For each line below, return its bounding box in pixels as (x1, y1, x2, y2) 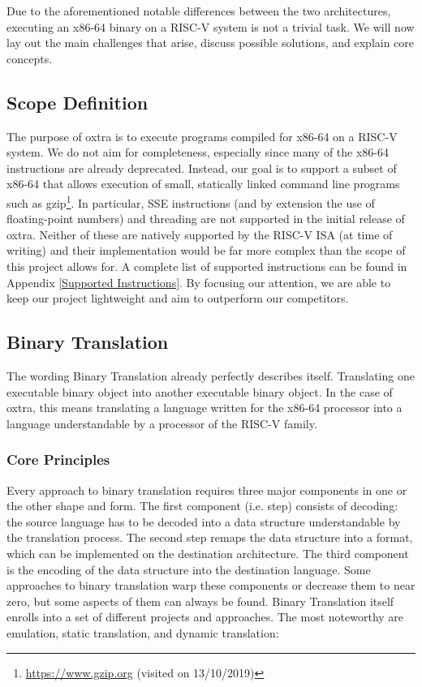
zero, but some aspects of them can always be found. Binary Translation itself (6, 592, 394, 609)
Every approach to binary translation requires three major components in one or (6, 481, 407, 498)
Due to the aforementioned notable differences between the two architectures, (6, 2, 391, 19)
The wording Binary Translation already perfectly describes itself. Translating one (6, 367, 415, 384)
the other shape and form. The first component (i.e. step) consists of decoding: (6, 497, 398, 514)
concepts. (6, 49, 53, 67)
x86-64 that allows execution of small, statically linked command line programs (6, 175, 400, 192)
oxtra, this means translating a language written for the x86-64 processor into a (6, 399, 403, 416)
